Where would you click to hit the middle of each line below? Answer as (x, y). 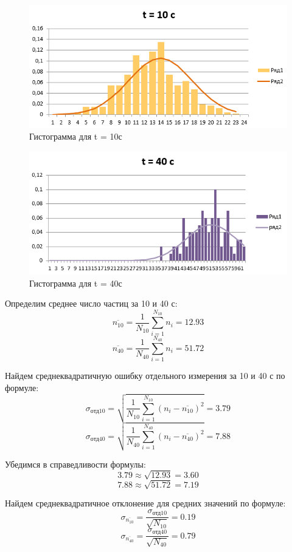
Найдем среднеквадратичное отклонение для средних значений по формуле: (145, 503)
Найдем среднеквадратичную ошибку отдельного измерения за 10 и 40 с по (145, 376)
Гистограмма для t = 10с (76, 136)
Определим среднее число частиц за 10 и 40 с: (91, 303)
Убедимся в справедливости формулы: (75, 464)
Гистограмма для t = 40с (76, 283)
